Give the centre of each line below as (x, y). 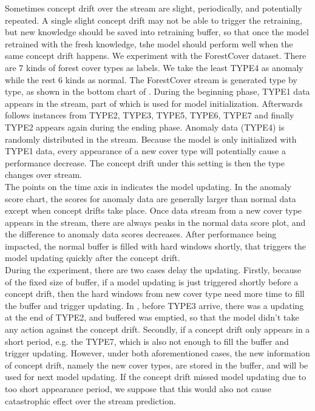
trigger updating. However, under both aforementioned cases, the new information (157, 353)
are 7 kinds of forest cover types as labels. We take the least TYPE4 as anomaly (154, 67)
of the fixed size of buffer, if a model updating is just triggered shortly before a (152, 281)
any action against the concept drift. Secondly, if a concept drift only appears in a (157, 329)
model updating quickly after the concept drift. (93, 258)
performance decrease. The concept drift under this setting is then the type (145, 162)
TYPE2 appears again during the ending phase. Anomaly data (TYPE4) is (145, 127)
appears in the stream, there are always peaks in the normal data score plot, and (155, 222)
